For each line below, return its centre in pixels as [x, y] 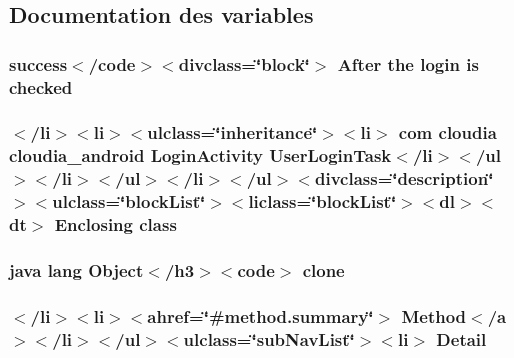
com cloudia [447, 132]
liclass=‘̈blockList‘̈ [322, 201]
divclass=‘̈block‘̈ [244, 63]
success [38, 63]
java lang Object [76, 270]
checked [41, 86]
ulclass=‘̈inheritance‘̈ [232, 132]
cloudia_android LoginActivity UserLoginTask [200, 155]
